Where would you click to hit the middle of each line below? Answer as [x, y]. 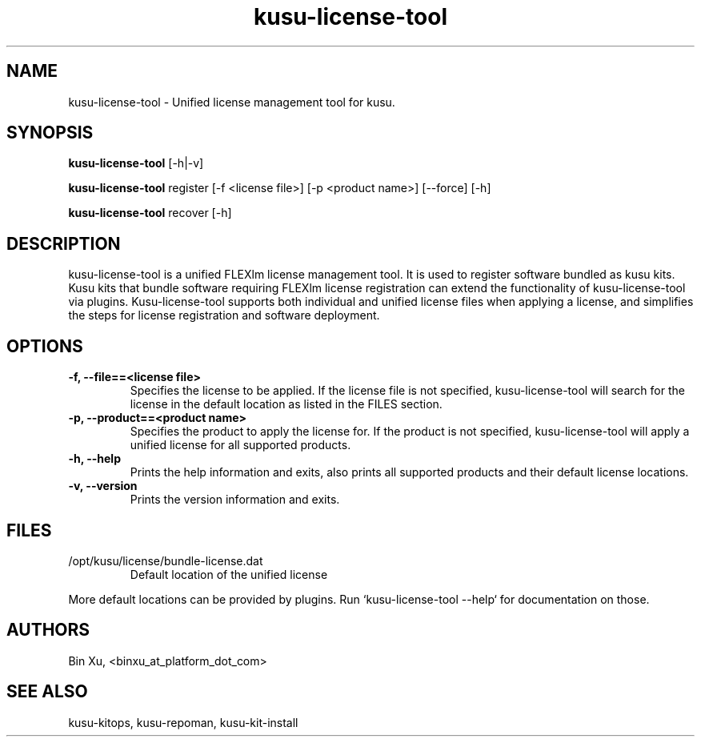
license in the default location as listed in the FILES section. [286, 404]
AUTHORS [48, 630]
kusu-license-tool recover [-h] [150, 213]
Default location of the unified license [229, 574]
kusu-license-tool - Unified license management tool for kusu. [232, 102]
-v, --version [103, 486]
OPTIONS [45, 346]
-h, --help [94, 459]
